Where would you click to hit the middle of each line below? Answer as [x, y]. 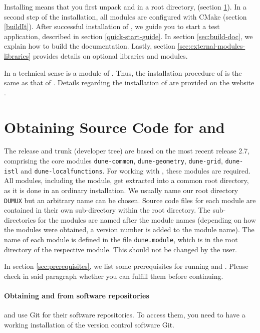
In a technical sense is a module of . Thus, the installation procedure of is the [123, 72]
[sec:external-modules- [211, 46]
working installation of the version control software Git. [89, 324]
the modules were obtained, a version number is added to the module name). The [129, 229]
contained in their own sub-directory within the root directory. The [107, 210]
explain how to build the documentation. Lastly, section [90, 46]
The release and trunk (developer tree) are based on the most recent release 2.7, [127, 151]
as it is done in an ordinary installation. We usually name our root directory [121, 190]
